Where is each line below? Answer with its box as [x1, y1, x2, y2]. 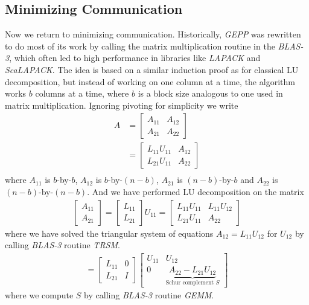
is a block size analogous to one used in [138, 87, 283, 100]
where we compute [5, 289, 74, 301]
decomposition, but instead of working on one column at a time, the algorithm [5, 75, 295, 88]
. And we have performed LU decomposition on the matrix [87, 185, 304, 198]
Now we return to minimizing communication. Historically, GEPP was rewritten [5, 28, 301, 40]
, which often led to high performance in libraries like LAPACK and [9, 51, 261, 64]
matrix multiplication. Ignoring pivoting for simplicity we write [5, 98, 238, 111]
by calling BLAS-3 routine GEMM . [84, 289, 214, 301]
